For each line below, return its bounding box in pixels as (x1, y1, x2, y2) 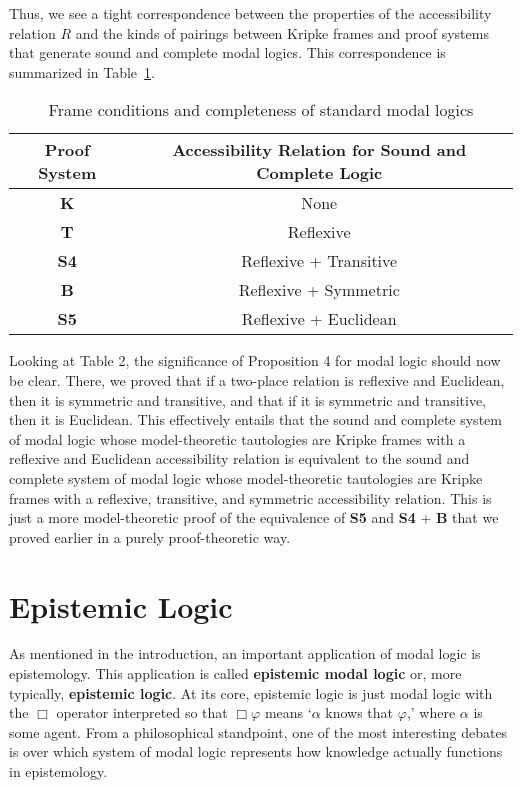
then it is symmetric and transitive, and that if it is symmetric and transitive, (9, 389, 487, 410)
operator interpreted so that (56, 702, 228, 723)
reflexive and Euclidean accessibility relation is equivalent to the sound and (9, 448, 470, 469)
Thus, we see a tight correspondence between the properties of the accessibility (9, 3, 492, 23)
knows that (325, 702, 394, 723)
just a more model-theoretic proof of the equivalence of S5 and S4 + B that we (9, 507, 499, 528)
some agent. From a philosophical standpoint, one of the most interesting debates (9, 721, 508, 742)
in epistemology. (9, 761, 108, 781)
